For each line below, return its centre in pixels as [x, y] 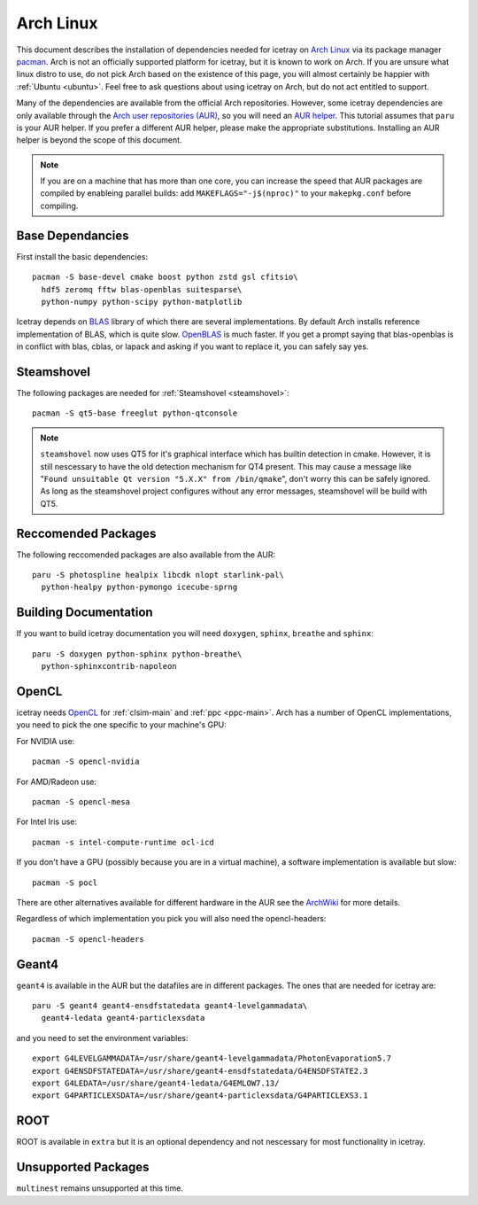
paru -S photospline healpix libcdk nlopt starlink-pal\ [158, 575]
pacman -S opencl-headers [89, 939]
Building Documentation [85, 613]
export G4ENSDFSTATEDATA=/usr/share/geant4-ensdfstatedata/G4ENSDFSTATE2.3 [200, 1071]
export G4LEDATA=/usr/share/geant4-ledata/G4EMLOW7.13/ [156, 1083]
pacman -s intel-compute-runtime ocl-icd [123, 842]
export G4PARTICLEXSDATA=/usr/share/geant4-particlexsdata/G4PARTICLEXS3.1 [200, 1096]
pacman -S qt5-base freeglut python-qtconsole [135, 413]
